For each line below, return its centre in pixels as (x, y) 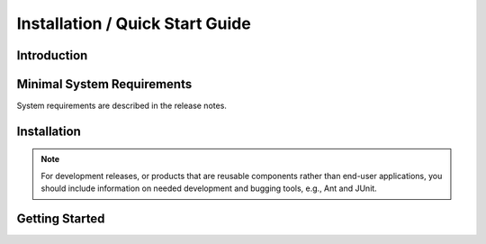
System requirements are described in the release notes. (121, 106)
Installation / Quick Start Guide (134, 23)
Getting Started (61, 219)
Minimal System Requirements (104, 84)
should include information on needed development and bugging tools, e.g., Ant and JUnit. (209, 188)
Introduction (52, 55)
